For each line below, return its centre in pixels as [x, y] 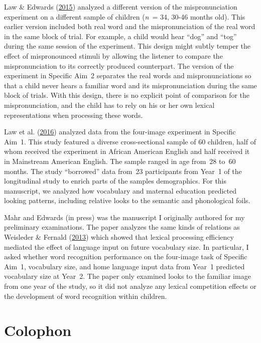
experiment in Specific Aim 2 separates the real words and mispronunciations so [128, 75]
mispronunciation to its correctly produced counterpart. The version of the [119, 65]
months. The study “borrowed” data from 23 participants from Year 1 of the [123, 171]
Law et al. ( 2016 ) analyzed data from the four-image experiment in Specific [120, 132]
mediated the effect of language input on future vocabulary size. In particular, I [126, 246]
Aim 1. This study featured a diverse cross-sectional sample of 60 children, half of [130, 141]
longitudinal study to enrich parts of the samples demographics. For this [115, 181]
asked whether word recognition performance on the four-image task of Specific [126, 256]
